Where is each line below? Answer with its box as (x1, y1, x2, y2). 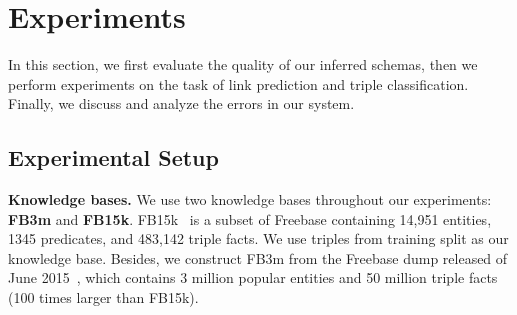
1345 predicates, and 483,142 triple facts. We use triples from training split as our (8, 228, 509, 249)
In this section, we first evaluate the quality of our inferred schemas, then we (8, 54, 478, 75)
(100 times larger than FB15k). (8, 287, 199, 308)
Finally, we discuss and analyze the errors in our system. (8, 93, 355, 114)
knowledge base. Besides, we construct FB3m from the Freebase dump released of (8, 247, 508, 268)
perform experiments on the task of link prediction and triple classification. (8, 73, 469, 94)
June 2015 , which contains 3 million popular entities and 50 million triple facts (8, 267, 498, 288)
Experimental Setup (8, 142, 219, 173)
